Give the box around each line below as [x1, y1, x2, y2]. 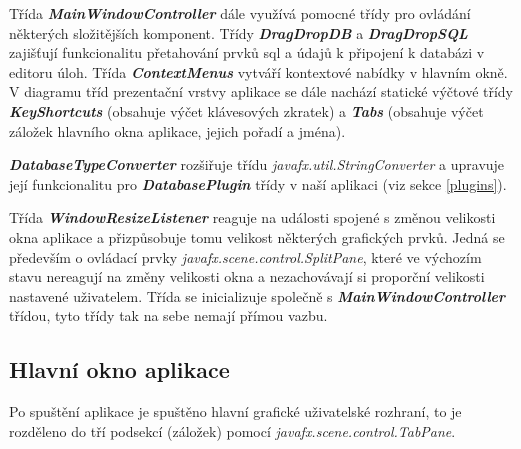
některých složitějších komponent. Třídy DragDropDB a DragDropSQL [9, 22, 468, 43]
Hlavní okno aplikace [9, 354, 230, 385]
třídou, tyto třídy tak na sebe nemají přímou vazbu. [9, 305, 328, 326]
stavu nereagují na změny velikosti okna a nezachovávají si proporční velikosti [9, 266, 485, 287]
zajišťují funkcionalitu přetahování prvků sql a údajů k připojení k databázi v [9, 42, 485, 63]
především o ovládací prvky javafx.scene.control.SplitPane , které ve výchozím [9, 246, 482, 267]
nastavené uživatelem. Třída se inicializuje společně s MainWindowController [9, 285, 506, 306]
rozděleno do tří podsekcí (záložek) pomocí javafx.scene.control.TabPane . [9, 420, 456, 441]
